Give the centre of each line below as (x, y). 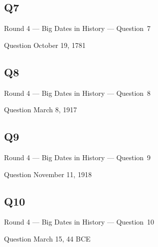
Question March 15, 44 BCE (47, 238)
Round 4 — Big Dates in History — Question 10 (79, 222)
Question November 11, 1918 (48, 174)
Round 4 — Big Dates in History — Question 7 (78, 28)
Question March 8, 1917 (41, 110)
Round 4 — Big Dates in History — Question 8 (78, 93)
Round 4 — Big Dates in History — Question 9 (78, 157)
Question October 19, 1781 (45, 45)
